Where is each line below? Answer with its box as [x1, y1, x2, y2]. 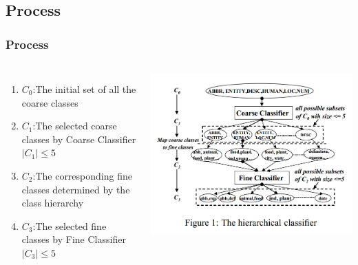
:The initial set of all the [32, 82, 136, 96]
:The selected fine [32, 218, 107, 233]
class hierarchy [21, 195, 84, 210]
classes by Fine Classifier [21, 232, 126, 246]
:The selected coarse [32, 118, 117, 133]
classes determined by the [21, 182, 130, 196]
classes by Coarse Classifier [21, 131, 136, 146]
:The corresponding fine [32, 168, 132, 182]
